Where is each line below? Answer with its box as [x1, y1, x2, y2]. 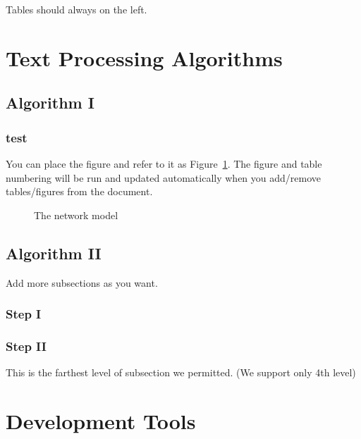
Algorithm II [6, 242, 102, 264]
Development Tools [6, 406, 196, 435]
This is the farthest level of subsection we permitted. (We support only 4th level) [6, 365, 356, 380]
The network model [34, 207, 118, 222]
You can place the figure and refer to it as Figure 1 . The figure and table [6, 156, 322, 171]
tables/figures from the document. [6, 184, 153, 199]
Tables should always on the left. [6, 2, 147, 16]
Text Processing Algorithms [6, 43, 283, 72]
